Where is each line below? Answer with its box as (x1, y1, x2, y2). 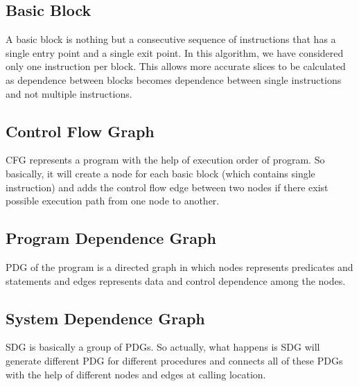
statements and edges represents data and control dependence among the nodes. (6, 273, 346, 288)
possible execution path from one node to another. (6, 193, 220, 208)
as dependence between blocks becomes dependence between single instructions (6, 72, 342, 87)
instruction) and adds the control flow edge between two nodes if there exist (6, 179, 329, 194)
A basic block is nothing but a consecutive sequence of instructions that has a (6, 32, 336, 46)
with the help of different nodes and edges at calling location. (6, 367, 266, 381)
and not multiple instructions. (6, 86, 132, 100)
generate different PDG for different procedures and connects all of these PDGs (6, 353, 343, 367)
